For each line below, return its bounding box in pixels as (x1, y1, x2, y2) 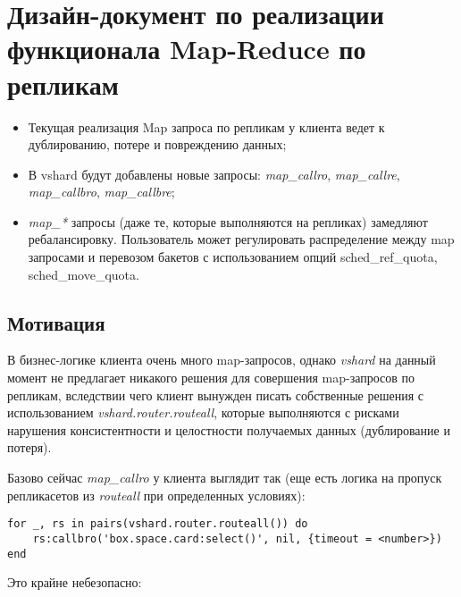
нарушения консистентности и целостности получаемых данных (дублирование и (7, 420, 450, 439)
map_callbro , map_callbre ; (28, 182, 175, 201)
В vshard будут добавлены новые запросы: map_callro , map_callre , (28, 164, 400, 183)
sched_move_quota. (28, 265, 139, 283)
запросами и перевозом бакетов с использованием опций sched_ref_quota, (28, 248, 438, 266)
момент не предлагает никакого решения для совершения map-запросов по (7, 368, 415, 387)
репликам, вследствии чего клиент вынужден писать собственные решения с (7, 385, 424, 404)
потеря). (7, 438, 52, 457)
